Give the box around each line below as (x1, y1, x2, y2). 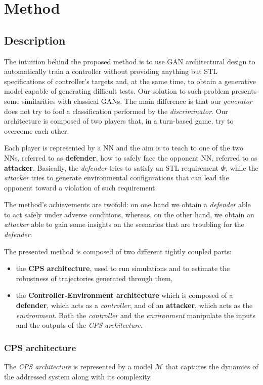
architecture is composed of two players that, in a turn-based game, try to (4, 115, 234, 126)
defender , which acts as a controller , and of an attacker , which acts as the (16, 300, 253, 311)
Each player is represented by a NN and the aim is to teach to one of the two (4, 142, 243, 153)
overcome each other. (4, 125, 69, 136)
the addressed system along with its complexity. (4, 371, 152, 381)
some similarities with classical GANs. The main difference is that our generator (4, 95, 252, 106)
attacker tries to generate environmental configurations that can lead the (4, 172, 229, 183)
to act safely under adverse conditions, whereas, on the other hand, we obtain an (4, 209, 254, 219)
